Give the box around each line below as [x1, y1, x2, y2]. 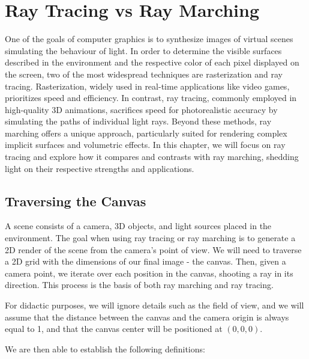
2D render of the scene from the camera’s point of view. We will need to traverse [5, 243, 302, 256]
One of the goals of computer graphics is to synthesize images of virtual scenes [5, 32, 293, 45]
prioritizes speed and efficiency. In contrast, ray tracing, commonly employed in [5, 91, 297, 104]
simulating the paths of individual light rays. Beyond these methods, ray [5, 115, 272, 127]
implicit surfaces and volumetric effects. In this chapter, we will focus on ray [5, 138, 286, 151]
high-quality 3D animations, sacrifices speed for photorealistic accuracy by [5, 103, 278, 115]
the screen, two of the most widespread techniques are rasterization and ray [5, 67, 283, 80]
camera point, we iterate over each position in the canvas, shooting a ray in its [5, 266, 293, 279]
